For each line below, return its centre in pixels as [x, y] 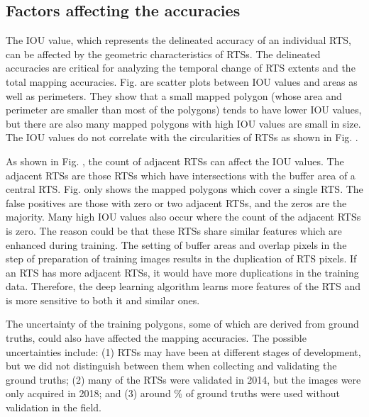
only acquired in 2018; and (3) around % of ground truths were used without [173, 393]
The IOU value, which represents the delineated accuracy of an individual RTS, [178, 40]
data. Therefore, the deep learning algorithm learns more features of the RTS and [183, 286]
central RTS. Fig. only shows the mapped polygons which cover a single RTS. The [184, 189]
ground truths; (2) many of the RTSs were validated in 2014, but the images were [183, 379]
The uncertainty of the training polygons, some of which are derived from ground [182, 324]
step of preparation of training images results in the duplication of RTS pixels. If [181, 258]
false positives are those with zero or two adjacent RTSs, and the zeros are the [176, 202]
